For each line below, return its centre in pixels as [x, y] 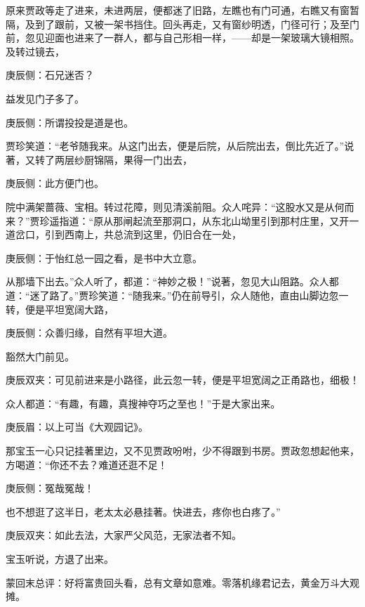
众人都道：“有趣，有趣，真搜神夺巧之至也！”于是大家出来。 [143, 403]
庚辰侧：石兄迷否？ [50, 75]
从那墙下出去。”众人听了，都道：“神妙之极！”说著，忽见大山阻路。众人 [167, 281]
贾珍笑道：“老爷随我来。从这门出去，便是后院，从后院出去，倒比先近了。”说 [180, 146]
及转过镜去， [35, 51]
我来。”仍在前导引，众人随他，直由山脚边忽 [240, 295]
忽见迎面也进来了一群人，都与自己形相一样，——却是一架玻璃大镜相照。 [192, 38]
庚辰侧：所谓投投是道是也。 [69, 122]
